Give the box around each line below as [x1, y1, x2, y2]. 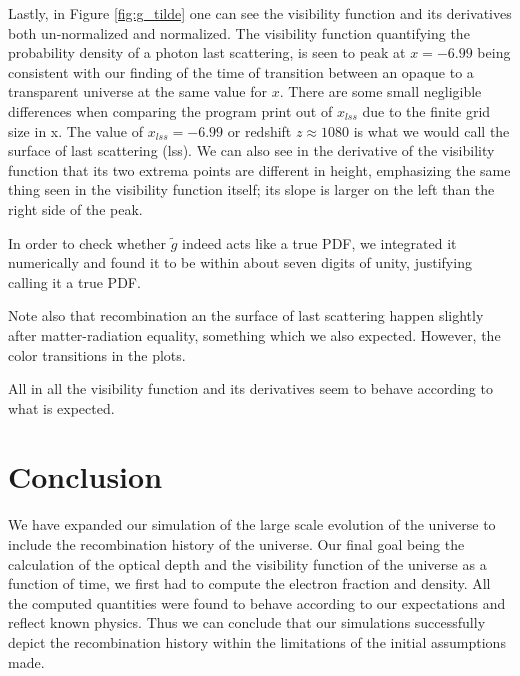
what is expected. [8, 397, 115, 418]
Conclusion [8, 456, 163, 497]
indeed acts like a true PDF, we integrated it [182, 232, 457, 253]
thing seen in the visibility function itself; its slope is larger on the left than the [8, 179, 495, 200]
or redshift [227, 120, 292, 141]
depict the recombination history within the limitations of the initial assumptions [8, 631, 506, 652]
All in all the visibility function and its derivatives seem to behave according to [8, 378, 493, 399]
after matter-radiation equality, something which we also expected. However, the [8, 324, 501, 345]
